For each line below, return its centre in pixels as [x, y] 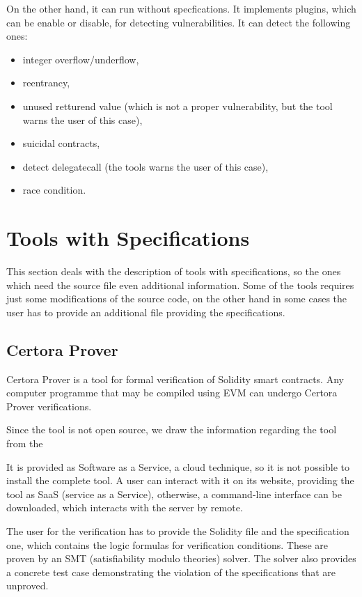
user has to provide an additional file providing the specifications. [146, 312]
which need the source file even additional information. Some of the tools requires [180, 285]
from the [25, 443]
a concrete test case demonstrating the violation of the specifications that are [171, 572]
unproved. [27, 586]
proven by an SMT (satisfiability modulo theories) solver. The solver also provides [181, 558]
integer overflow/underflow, [81, 59]
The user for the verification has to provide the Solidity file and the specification [178, 530]
